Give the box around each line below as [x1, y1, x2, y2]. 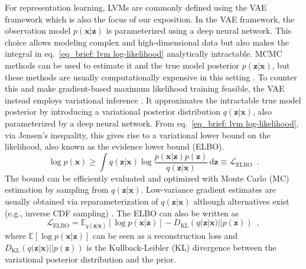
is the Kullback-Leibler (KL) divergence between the [86, 241, 276, 253]
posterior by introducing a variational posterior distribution [5, 105, 220, 118]
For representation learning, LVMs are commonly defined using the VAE [5, 1, 267, 13]
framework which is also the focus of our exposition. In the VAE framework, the [5, 12, 295, 25]
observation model [5, 24, 71, 37]
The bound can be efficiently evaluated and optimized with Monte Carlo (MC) [5, 171, 289, 184]
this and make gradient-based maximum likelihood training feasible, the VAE [5, 82, 285, 95]
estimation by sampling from [5, 183, 109, 196]
